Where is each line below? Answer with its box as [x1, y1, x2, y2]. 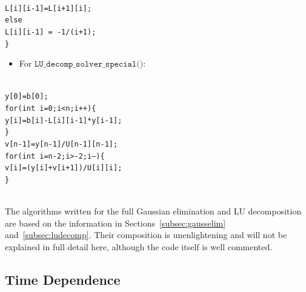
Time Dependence [5, 270, 121, 289]
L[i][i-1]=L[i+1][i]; [5, 4, 92, 13]
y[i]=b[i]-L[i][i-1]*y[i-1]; [5, 116, 122, 125]
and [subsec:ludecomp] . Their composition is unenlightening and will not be [5, 228, 287, 241]
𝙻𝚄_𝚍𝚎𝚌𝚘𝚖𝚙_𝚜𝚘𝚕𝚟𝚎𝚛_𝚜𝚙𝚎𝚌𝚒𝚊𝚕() [34, 60, 144, 69]
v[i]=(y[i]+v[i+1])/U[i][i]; [5, 164, 122, 173]
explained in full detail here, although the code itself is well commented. [5, 241, 273, 253]
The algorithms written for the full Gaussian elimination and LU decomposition [5, 205, 302, 217]
